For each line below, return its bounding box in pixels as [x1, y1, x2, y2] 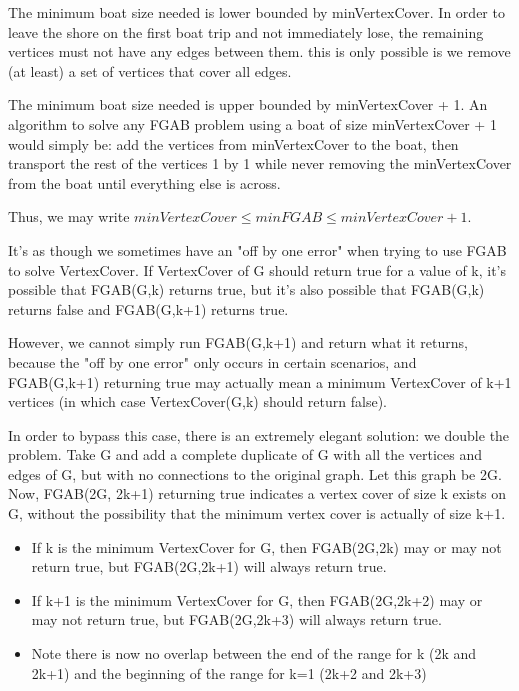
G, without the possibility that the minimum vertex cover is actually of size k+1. [8, 503, 506, 524]
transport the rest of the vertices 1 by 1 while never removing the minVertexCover [8, 153, 512, 174]
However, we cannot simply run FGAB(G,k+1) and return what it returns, [8, 332, 468, 353]
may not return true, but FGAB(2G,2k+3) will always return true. [31, 609, 442, 630]
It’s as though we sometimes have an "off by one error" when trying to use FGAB [8, 239, 507, 260]
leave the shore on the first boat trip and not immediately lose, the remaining [8, 21, 484, 42]
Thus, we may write [8, 206, 130, 227]
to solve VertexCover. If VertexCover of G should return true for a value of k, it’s [8, 259, 507, 280]
